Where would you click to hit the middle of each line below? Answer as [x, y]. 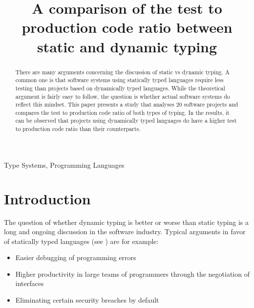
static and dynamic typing [127, 46]
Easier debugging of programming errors [76, 257]
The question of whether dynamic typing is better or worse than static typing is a [127, 222]
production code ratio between [127, 27]
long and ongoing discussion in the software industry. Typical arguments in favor [125, 231]
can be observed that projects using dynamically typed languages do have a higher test [126, 121]
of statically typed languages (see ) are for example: [81, 241]
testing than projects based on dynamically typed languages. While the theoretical [120, 88]
